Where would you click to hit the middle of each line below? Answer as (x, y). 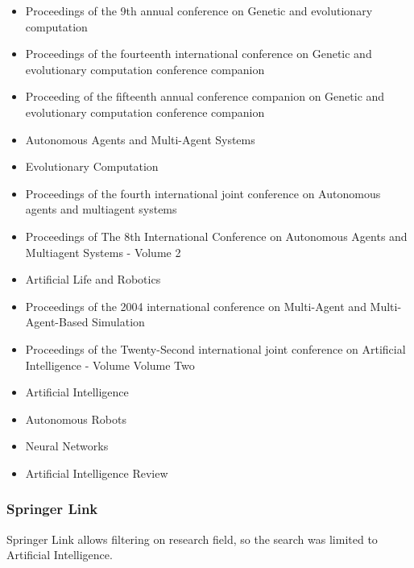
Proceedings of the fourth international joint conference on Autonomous (203, 193)
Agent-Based (57, 322)
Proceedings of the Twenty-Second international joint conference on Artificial (215, 348)
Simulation (118, 322)
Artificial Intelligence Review (97, 473)
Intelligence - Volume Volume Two (110, 365)
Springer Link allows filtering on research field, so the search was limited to (192, 539)
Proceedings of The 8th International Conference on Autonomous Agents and (216, 236)
